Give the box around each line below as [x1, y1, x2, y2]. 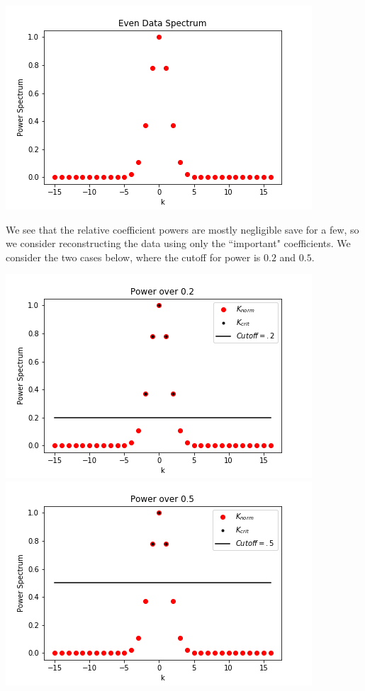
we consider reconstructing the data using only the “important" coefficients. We [6, 236, 351, 251]
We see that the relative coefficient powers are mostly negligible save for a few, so [6, 222, 359, 236]
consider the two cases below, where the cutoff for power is [6, 249, 261, 264]
